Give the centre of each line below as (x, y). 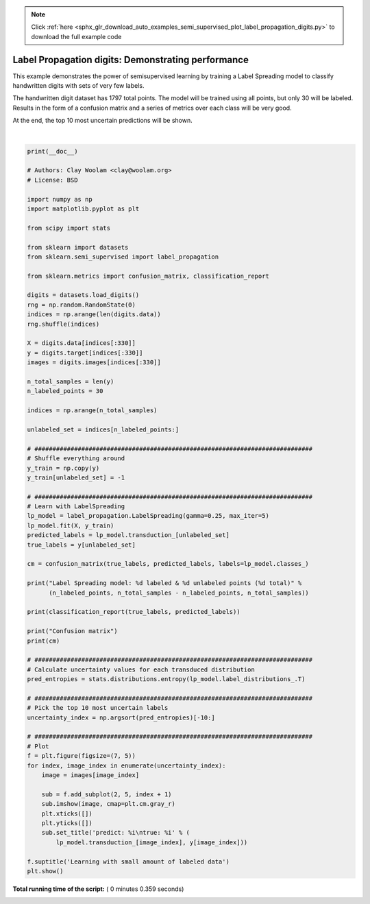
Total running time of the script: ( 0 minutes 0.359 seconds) (98, 889)
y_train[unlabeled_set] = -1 (76, 477)
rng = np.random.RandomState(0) (82, 305)
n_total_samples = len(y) (71, 382)
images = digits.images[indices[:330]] (94, 362)
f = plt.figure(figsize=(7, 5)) (82, 756)
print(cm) (44, 641)
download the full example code (76, 36)
